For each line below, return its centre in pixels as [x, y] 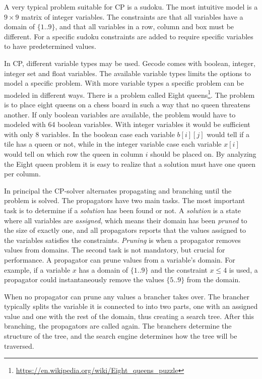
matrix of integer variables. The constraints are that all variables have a [132, 16]
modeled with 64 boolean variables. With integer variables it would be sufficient [127, 124]
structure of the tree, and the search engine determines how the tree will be [121, 336]
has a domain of [104, 269]
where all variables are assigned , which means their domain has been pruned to [126, 220]
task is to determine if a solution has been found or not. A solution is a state [123, 210]
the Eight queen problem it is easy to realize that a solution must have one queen [130, 164]
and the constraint [179, 269]
